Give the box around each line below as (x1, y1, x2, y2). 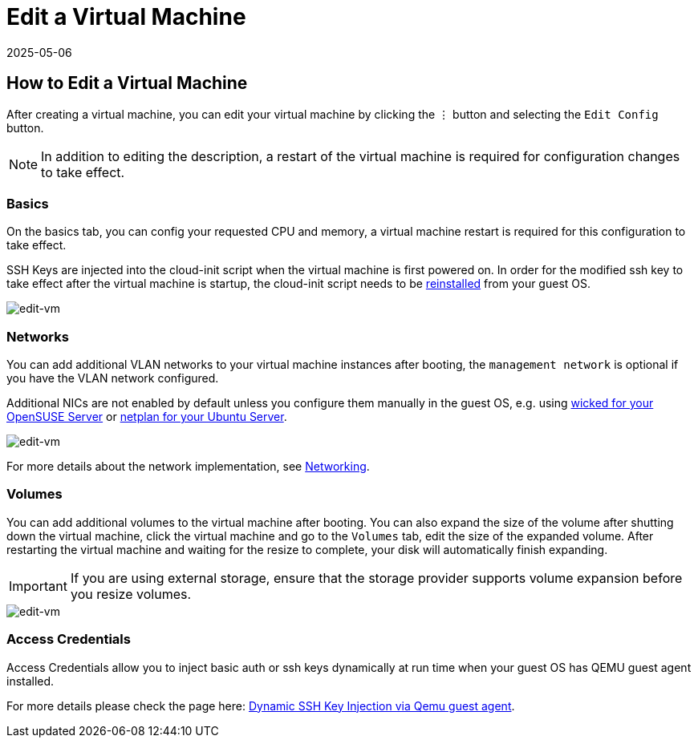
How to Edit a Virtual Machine (6, 73, 248, 94)
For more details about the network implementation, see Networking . (6, 459, 370, 474)
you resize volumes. (70, 585, 192, 602)
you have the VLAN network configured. (6, 371, 219, 386)
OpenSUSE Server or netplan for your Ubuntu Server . (6, 410, 287, 424)
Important (9, 577, 67, 594)
